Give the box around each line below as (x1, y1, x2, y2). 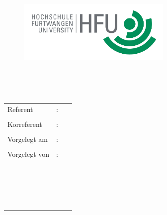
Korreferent (7, 119, 42, 129)
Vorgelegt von (7, 149, 50, 159)
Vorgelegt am (7, 134, 48, 144)
